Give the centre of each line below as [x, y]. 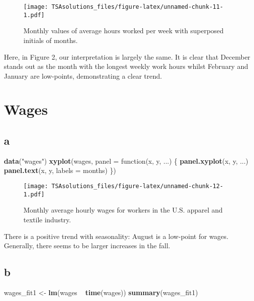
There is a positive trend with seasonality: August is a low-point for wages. [116, 236]
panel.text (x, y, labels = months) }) [60, 170]
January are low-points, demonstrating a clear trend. [83, 75]
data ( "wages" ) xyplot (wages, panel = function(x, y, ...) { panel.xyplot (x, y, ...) [126, 161]
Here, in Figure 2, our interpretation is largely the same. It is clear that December [127, 56]
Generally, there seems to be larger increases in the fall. [87, 246]
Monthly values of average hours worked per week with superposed [124, 31]
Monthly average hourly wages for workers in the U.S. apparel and [123, 210]
